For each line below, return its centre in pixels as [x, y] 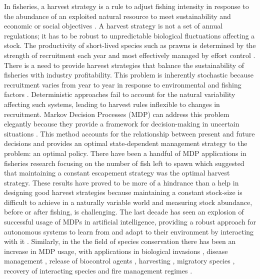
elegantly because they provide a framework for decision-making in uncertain [122, 124]
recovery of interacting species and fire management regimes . [98, 271]
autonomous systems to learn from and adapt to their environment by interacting [129, 231]
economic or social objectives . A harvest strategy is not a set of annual [113, 26]
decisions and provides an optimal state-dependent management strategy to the [126, 143]
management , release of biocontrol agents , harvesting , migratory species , [119, 261]
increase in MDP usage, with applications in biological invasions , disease [116, 251]
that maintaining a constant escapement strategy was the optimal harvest [117, 173]
